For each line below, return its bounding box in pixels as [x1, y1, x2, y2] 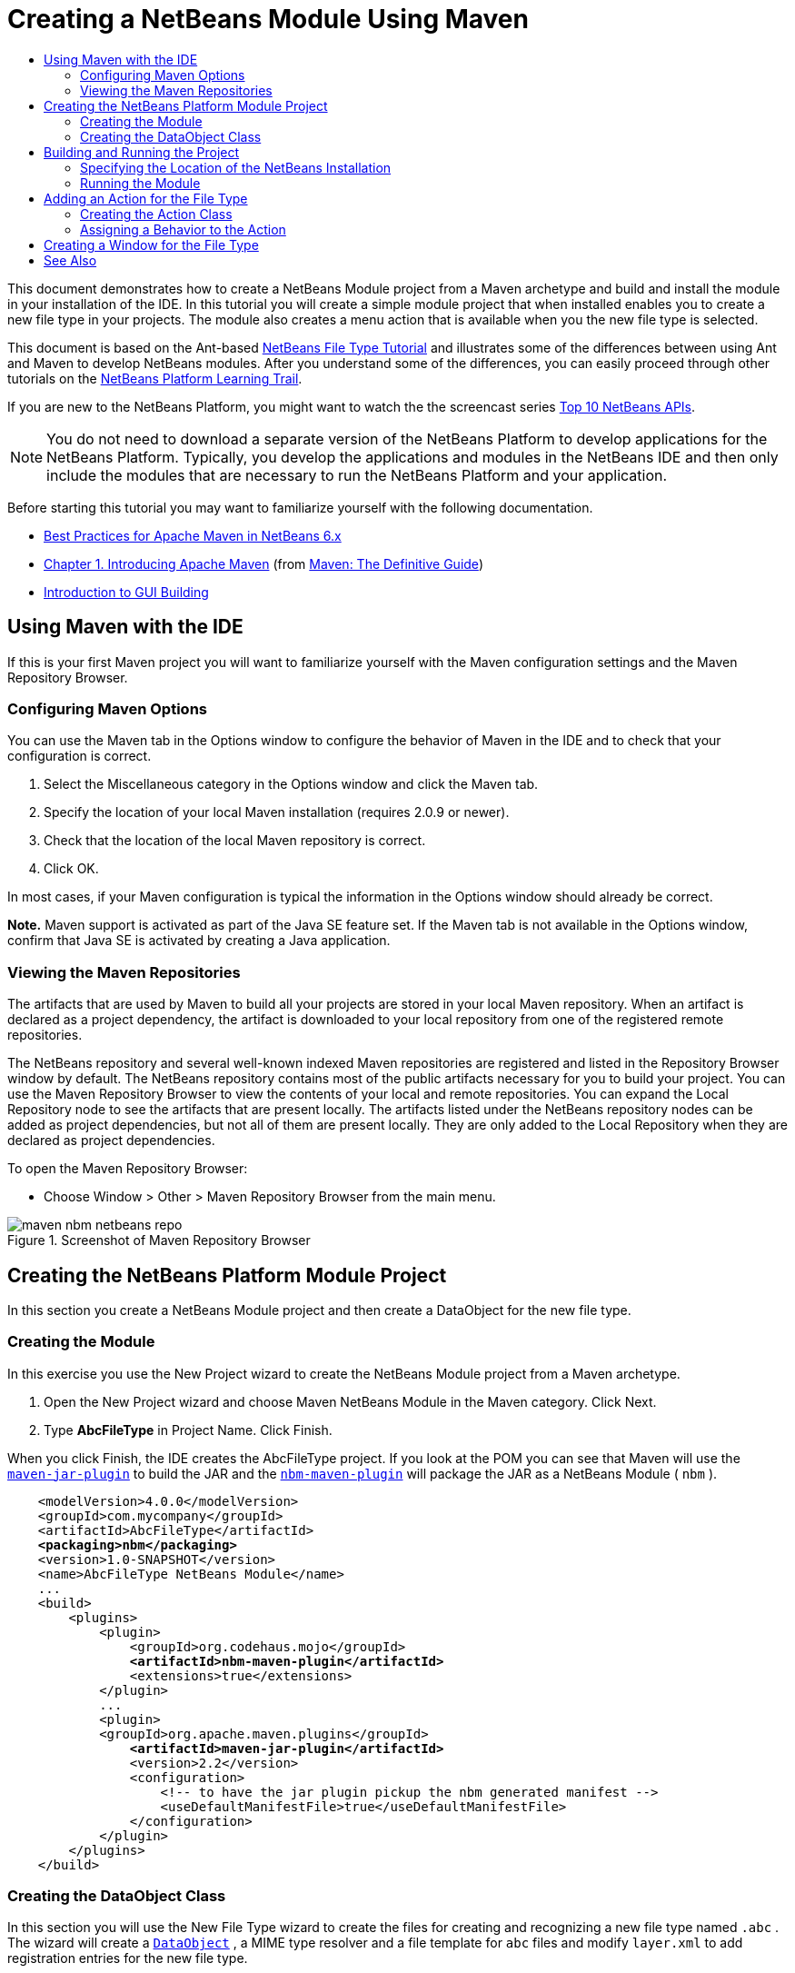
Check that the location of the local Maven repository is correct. [44, 832, 426, 849]
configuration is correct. [7, 748, 152, 764]
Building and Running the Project [44, 144, 240, 160]
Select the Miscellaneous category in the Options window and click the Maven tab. [44, 776, 539, 792]
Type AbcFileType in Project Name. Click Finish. [44, 1421, 333, 1438]
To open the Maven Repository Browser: [7, 1161, 248, 1177]
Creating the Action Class [80, 205, 233, 222]
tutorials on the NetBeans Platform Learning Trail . [7, 370, 303, 386]
